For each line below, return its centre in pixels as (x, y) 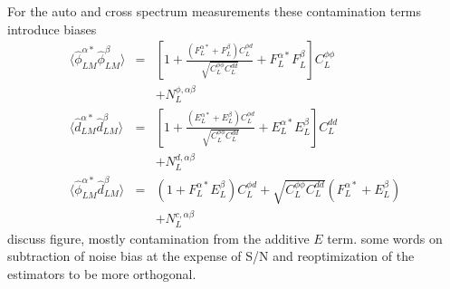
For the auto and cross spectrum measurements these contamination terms (215, 11)
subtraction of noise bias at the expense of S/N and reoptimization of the (211, 256)
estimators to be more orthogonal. (102, 273)
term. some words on (385, 238)
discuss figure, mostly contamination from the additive (158, 238)
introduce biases (52, 29)
